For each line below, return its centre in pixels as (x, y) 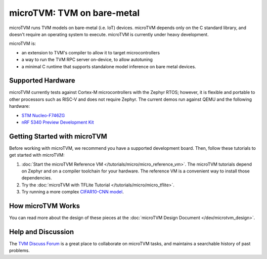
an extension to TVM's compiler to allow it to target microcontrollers (91, 52)
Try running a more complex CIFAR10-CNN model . (73, 192)
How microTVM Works (44, 206)
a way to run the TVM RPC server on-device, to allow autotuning (87, 60)
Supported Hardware (42, 81)
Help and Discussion (42, 232)
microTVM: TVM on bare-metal (74, 13)
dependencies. (37, 178)
